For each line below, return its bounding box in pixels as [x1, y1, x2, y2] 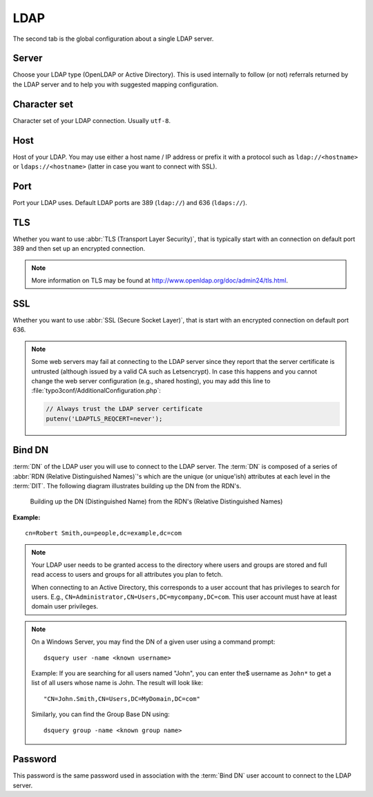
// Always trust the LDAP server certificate [46, 405, 203, 413]
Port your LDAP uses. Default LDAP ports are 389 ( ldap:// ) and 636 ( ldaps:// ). [12, 198, 248, 207]
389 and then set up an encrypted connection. [12, 244, 145, 253]
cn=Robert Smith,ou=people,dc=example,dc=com [25, 529, 182, 537]
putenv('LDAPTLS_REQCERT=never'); [46, 414, 163, 423]
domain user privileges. [31, 602, 99, 611]
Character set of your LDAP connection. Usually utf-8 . [12, 116, 171, 124]
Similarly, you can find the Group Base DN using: [31, 710, 170, 718]
